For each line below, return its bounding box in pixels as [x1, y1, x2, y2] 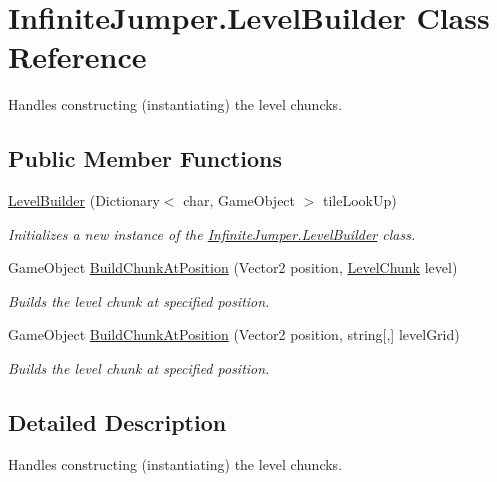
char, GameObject [183, 190, 296, 211]
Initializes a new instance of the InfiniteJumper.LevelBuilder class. [8, 223, 416, 244]
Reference [8, 36, 147, 77]
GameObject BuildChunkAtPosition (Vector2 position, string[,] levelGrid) [8, 324, 460, 345]
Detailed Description [8, 407, 227, 438]
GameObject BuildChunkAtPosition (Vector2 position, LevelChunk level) [8, 257, 458, 278]
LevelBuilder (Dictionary [8, 190, 160, 211]
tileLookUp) [323, 190, 397, 211]
